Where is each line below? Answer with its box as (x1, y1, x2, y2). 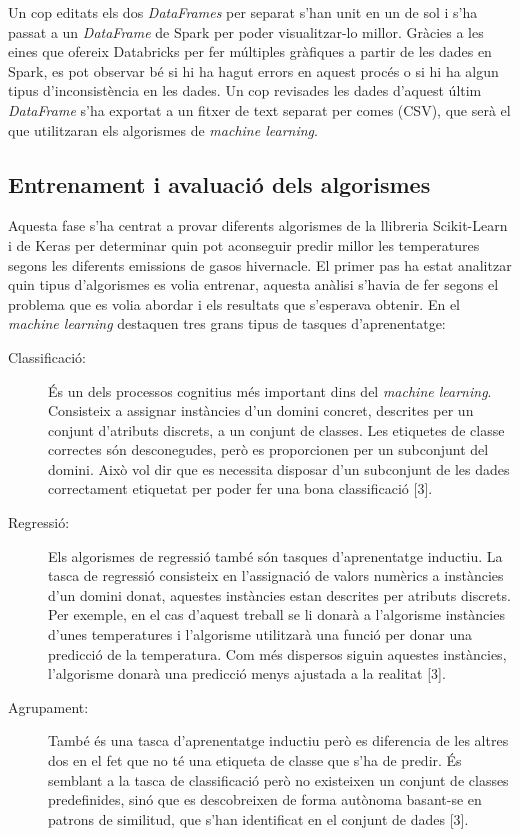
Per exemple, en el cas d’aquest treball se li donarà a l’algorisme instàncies (48, 604, 505, 625)
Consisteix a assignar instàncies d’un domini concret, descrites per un (48, 400, 474, 421)
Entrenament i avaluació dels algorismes (8, 168, 431, 199)
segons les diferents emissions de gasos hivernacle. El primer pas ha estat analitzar (8, 254, 512, 275)
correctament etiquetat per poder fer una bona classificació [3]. (48, 478, 433, 499)
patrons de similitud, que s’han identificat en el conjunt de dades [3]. (48, 808, 469, 829)
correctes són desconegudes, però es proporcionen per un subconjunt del (48, 439, 489, 460)
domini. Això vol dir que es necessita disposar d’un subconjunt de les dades (48, 458, 510, 479)
